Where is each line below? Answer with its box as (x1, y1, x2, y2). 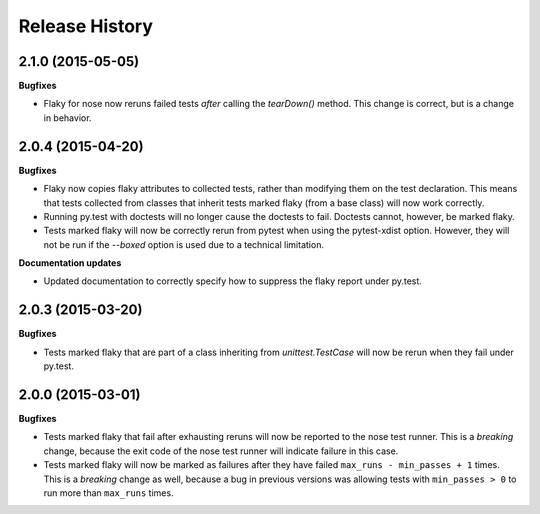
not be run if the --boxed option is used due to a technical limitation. (43, 238, 325, 250)
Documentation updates (18, 257, 122, 269)
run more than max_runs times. (43, 487, 174, 499)
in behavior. (43, 111, 92, 124)
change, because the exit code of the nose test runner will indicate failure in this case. (43, 445, 399, 457)
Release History (18, 15, 154, 37)
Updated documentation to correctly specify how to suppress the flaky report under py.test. (43, 275, 422, 287)
